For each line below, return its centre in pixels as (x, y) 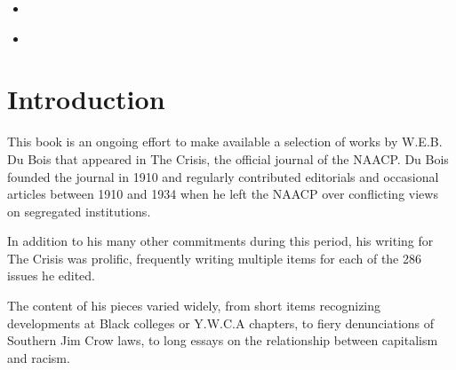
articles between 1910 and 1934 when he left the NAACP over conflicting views (223, 194)
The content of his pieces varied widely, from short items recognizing (194, 306)
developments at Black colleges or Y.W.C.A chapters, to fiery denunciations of (221, 323)
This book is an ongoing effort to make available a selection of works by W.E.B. (225, 142)
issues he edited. (51, 276)
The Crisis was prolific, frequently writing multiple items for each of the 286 (214, 258)
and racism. (39, 357)
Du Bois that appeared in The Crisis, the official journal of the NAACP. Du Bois (228, 158)
